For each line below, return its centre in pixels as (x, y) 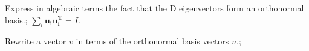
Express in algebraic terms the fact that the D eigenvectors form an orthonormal (154, 8)
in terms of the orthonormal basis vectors (152, 41)
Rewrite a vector (36, 41)
